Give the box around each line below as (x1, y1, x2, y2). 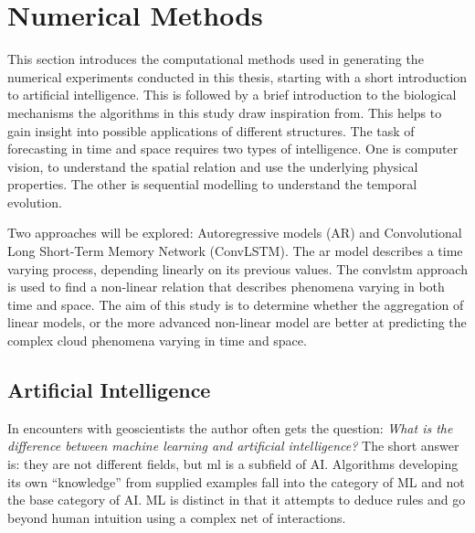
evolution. (7, 192, 62, 211)
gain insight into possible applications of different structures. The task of (7, 121, 415, 140)
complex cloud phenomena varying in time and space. (7, 331, 307, 350)
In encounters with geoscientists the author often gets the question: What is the (7, 418, 453, 437)
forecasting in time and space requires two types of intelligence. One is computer (7, 139, 459, 158)
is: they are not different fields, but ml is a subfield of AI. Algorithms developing (7, 454, 459, 474)
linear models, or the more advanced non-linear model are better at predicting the (7, 313, 467, 332)
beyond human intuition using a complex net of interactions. (7, 507, 346, 527)
